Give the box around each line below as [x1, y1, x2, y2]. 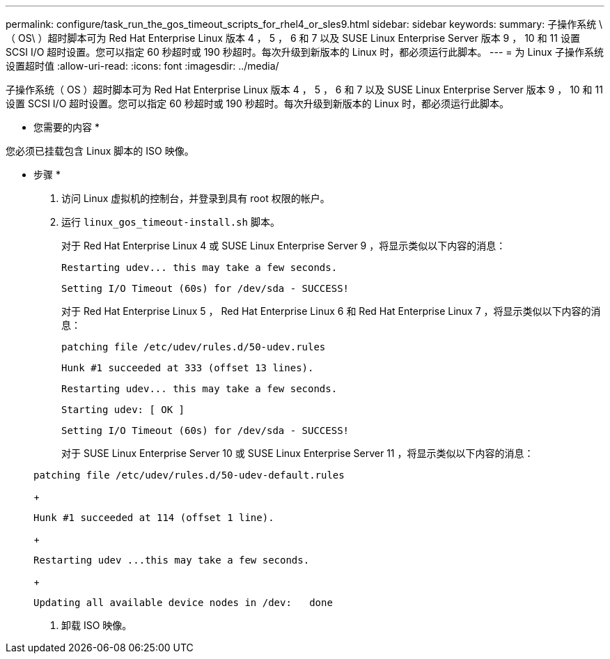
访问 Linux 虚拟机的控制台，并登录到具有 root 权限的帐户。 [61, 192, 330, 204]
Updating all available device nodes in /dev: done [33, 597, 333, 608]
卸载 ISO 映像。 [61, 619, 132, 631]
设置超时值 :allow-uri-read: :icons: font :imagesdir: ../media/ [6, 60, 279, 72]
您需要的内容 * [33, 121, 100, 133]
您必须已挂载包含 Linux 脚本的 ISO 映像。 [6, 145, 194, 157]
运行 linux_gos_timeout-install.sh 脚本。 [61, 216, 280, 228]
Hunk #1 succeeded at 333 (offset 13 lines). [61, 362, 314, 373]
